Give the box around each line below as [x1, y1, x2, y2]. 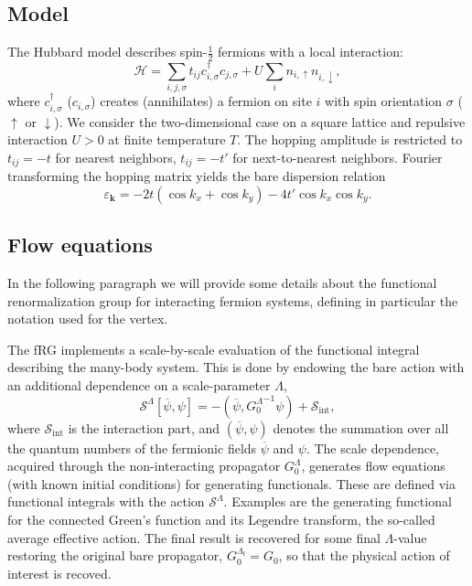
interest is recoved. [7, 563, 112, 582]
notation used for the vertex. [7, 309, 168, 328]
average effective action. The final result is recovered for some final [7, 527, 381, 547]
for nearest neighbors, [55, 147, 177, 166]
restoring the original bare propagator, [7, 546, 223, 565]
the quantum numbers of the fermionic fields [7, 438, 257, 457]
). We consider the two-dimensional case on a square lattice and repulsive [54, 112, 466, 131]
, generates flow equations [301, 456, 445, 475]
